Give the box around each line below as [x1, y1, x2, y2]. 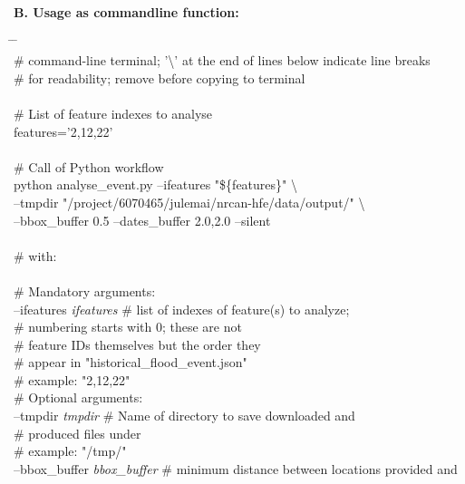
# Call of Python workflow [14, 157, 164, 176]
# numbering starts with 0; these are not [14, 317, 242, 336]
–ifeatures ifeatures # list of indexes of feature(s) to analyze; [14, 299, 350, 318]
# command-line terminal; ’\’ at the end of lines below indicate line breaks [14, 51, 431, 70]
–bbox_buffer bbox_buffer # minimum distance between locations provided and [14, 459, 458, 478]
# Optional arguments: [14, 388, 143, 407]
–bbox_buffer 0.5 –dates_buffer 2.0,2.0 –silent [14, 210, 271, 229]
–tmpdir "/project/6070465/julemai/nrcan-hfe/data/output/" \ [14, 192, 365, 211]
